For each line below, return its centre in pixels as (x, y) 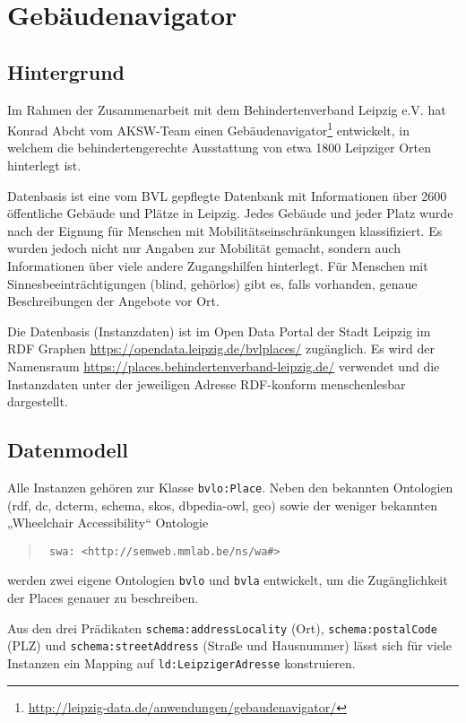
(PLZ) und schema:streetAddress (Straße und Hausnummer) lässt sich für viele (229, 645)
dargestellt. (38, 401)
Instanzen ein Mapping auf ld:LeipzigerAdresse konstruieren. (181, 663)
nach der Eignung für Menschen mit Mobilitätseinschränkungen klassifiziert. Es (225, 230)
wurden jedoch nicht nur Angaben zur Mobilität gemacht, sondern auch (204, 248)
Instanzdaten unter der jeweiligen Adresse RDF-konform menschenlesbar (207, 383)
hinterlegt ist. (44, 166)
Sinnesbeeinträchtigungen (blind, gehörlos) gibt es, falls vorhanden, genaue (212, 283)
